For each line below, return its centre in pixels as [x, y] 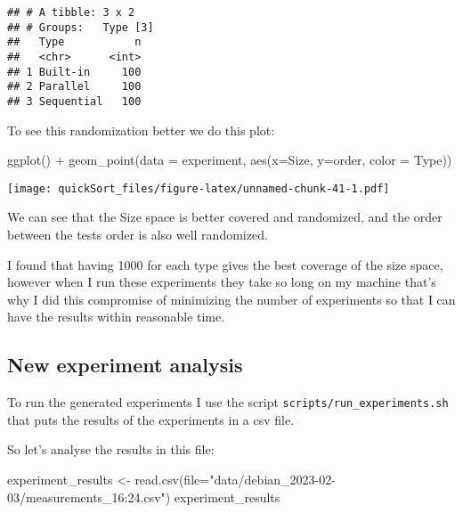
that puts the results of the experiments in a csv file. [151, 419]
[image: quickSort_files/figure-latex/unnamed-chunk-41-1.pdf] [199, 188]
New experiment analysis [125, 365]
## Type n [74, 42]
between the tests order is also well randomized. [138, 235]
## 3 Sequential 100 [74, 101]
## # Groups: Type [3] [81, 27]
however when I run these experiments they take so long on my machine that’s [222, 282]
